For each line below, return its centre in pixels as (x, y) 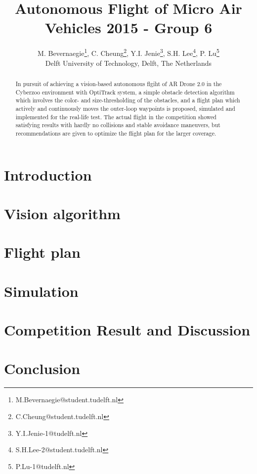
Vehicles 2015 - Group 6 (128, 27)
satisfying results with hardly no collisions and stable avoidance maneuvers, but (118, 125)
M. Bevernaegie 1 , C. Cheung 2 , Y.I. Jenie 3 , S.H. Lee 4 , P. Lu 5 (128, 52)
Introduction (48, 174)
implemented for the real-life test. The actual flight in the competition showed (116, 117)
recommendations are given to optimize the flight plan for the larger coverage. (116, 133)
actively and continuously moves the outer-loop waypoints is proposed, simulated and (125, 108)
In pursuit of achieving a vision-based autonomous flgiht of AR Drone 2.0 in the (119, 83)
